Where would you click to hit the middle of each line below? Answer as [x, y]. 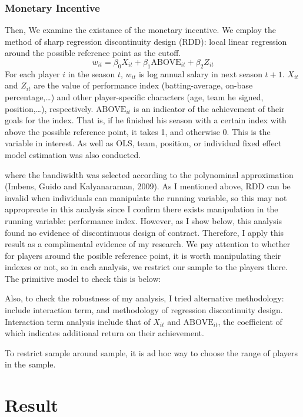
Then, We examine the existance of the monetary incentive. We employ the [140, 30]
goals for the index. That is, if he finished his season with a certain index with [146, 120]
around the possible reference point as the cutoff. [93, 53]
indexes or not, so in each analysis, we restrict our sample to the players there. [146, 267]
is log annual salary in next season [200, 73]
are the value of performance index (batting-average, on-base [143, 85]
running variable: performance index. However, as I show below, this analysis [144, 220]
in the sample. [30, 364]
